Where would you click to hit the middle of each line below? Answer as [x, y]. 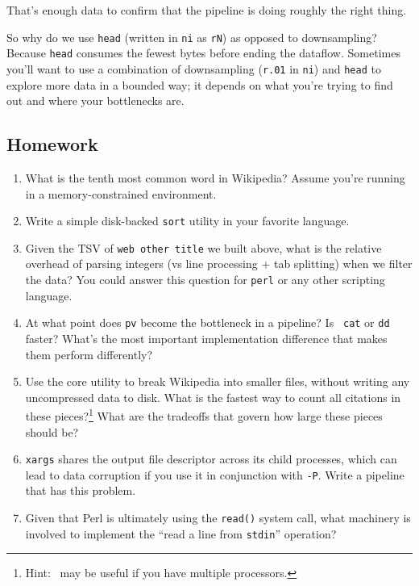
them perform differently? [89, 354]
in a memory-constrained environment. [121, 193]
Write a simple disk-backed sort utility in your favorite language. [187, 221]
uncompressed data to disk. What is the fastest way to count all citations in [213, 397]
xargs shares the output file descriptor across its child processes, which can [211, 459]
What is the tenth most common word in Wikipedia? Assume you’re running [215, 177]
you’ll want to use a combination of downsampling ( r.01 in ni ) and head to [194, 68]
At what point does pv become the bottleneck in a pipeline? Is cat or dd [207, 322]
